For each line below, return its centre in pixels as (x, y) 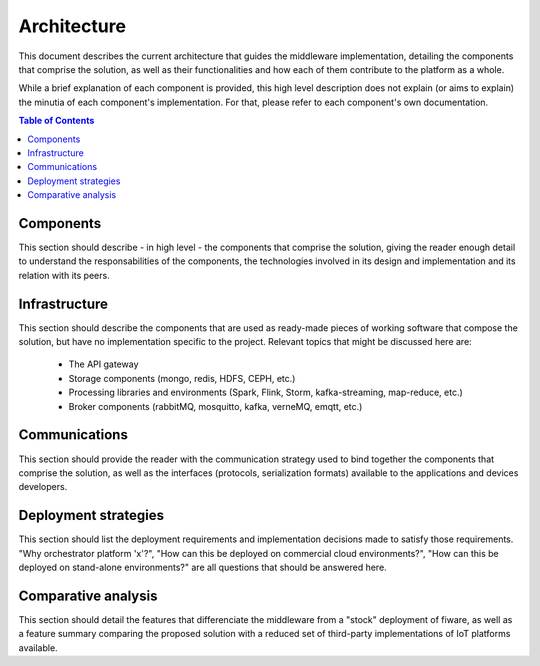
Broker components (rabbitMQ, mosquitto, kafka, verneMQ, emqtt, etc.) (215, 406)
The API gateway (103, 364)
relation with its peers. (64, 275)
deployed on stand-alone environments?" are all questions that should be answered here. (202, 567)
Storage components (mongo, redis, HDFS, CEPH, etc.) (182, 378)
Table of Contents (56, 121)
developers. (43, 487)
